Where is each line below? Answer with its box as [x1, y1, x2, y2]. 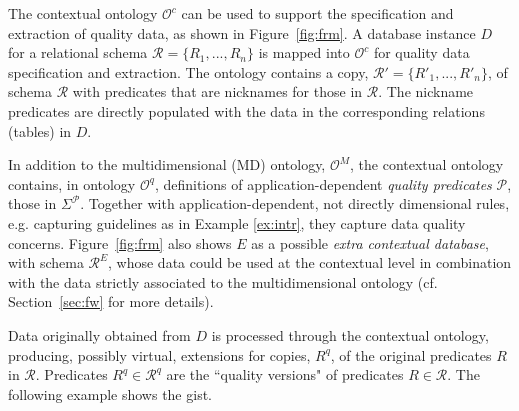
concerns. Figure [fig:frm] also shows [8, 232, 232, 253]
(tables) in [8, 120, 72, 141]
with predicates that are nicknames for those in [72, 81, 363, 102]
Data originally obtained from [8, 324, 191, 345]
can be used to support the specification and [181, 3, 454, 23]
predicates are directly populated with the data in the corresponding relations [8, 100, 485, 121]
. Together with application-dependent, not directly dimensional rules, [80, 193, 510, 214]
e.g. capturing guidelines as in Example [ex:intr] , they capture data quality [8, 212, 466, 233]
